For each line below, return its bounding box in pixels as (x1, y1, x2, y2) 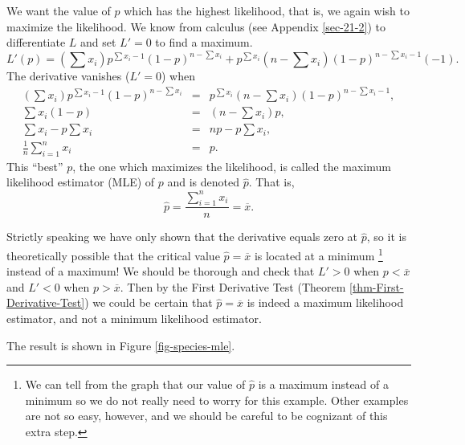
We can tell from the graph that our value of (25, 376, 246, 393)
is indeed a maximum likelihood (247, 294, 404, 311)
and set (80, 34, 116, 51)
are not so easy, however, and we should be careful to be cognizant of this (25, 407, 388, 424)
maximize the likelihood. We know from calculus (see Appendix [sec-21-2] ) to (6, 18, 385, 35)
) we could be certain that (84, 294, 213, 311)
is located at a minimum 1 (254, 244, 383, 263)
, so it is (366, 228, 406, 245)
